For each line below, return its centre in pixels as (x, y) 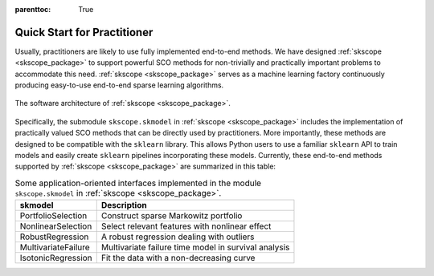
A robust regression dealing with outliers (178, 237)
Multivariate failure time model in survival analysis (195, 247)
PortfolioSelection (53, 216)
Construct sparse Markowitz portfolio (172, 216)
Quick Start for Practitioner (84, 32)
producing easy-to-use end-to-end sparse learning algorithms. (119, 85)
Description (124, 205)
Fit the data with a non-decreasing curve (178, 258)
